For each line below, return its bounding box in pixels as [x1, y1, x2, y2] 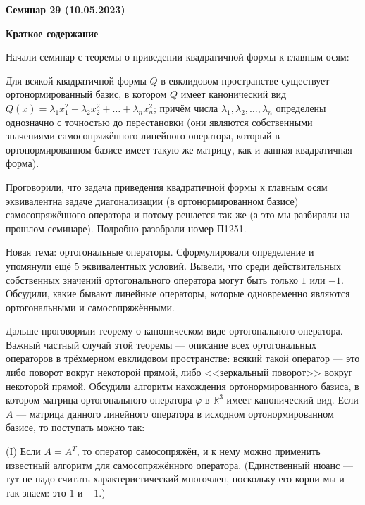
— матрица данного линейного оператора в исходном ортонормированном [16, 406, 334, 420]
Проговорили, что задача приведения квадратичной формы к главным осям [6, 179, 328, 194]
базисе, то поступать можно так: [6, 420, 145, 435]
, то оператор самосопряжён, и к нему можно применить [76, 444, 321, 459]
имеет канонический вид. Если [226, 392, 359, 407]
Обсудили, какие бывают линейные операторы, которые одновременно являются [6, 286, 350, 301]
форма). [6, 156, 39, 170]
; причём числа [153, 100, 218, 115]
